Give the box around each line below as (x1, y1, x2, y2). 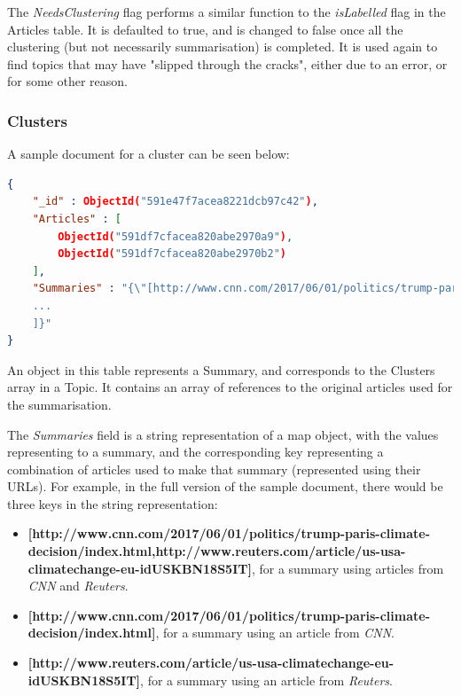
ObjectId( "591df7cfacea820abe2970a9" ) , (58, 230, 293, 243)
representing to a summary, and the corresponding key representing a (7, 442, 384, 461)
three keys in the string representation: (7, 494, 218, 512)
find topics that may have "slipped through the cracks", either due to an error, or (7, 54, 448, 73)
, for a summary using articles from (251, 559, 444, 577)
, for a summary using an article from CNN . (155, 623, 395, 642)
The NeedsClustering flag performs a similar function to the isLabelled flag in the (7, 3, 446, 20)
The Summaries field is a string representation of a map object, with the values (7, 425, 439, 443)
